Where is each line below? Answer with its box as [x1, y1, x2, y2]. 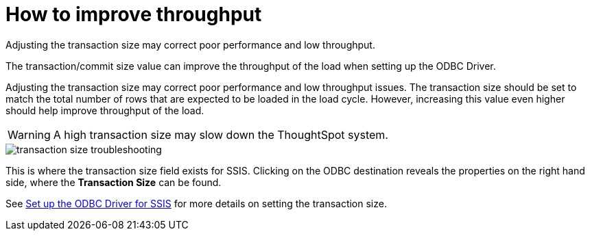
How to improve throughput [5, 3, 262, 26]
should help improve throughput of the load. [5, 104, 204, 116]
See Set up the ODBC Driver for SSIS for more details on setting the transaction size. [5, 197, 387, 209]
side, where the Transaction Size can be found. [5, 176, 222, 188]
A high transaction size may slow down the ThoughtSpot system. [53, 127, 388, 142]
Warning [8, 127, 51, 142]
